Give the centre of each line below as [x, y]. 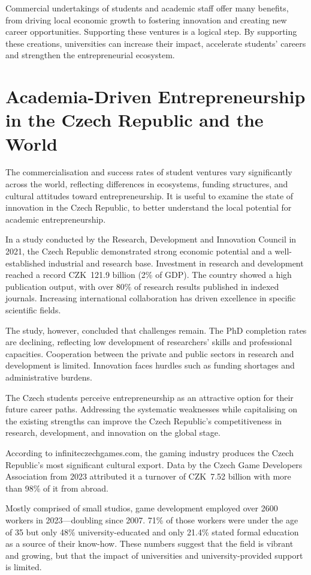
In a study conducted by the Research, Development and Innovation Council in [151, 239]
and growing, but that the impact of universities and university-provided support [154, 555]
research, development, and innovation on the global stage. [113, 432]
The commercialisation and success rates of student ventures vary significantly [149, 172]
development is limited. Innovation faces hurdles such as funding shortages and [150, 365]
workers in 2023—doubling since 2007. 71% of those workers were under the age [152, 519]
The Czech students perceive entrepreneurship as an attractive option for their [150, 397]
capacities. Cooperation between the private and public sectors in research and [150, 353]
